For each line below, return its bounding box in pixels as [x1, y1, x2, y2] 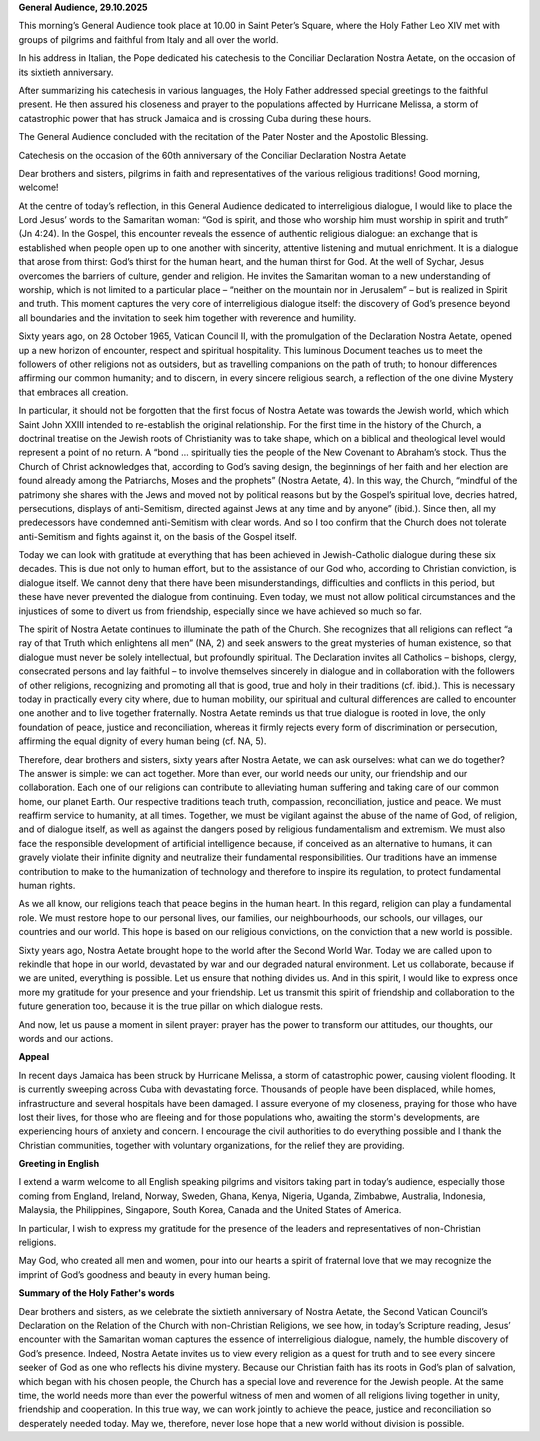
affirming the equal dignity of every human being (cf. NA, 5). [18, 735, 267, 747]
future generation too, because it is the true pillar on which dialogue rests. [18, 1000, 324, 1012]
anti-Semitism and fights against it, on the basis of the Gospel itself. [18, 530, 297, 542]
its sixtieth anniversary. [18, 66, 114, 78]
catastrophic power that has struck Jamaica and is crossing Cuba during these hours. [18, 112, 372, 124]
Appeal [18, 1051, 50, 1063]
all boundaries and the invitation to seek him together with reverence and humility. [18, 311, 357, 324]
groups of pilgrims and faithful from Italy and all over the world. [18, 33, 279, 45]
